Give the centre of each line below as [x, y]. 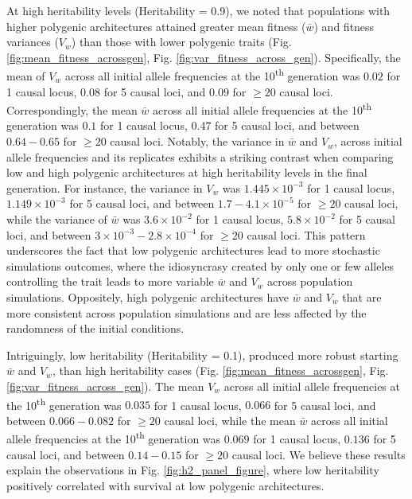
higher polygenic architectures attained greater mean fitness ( [156, 26]
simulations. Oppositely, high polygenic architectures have [148, 297]
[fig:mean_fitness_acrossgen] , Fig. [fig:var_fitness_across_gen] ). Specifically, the [204, 57]
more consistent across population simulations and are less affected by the [187, 312]
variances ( [33, 42]
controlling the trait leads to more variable [110, 281]
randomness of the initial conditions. [95, 328]
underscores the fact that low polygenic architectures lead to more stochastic [193, 250]
